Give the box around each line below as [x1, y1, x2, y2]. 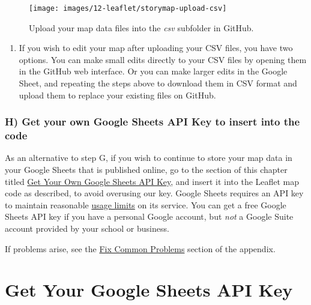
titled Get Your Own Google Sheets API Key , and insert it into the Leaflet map [5, 175, 300, 187]
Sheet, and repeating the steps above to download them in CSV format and [19, 77, 297, 89]
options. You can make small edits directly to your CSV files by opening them [19, 53, 307, 65]
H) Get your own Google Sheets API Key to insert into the [5, 114, 300, 129]
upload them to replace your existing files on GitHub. [19, 88, 216, 101]
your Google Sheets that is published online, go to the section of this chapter [5, 163, 288, 175]
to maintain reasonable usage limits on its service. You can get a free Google [5, 198, 286, 211]
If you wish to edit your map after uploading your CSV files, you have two [19, 41, 293, 54]
